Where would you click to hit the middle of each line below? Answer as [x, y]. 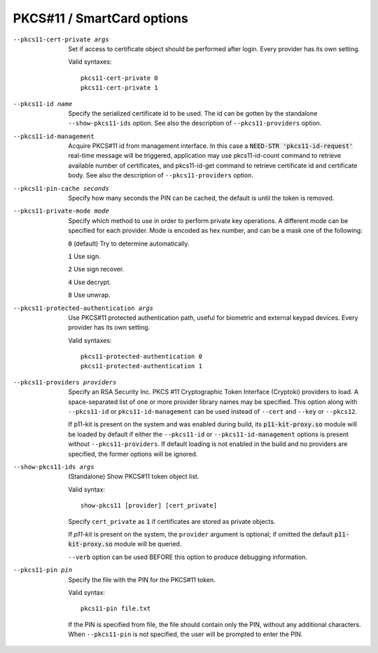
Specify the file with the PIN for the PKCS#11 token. [142, 579]
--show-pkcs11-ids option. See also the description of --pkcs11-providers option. [195, 123]
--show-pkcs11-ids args [54, 467]
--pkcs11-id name [43, 104]
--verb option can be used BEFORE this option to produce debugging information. [188, 557]
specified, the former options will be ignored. [133, 454]
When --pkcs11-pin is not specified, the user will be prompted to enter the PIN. [185, 634]
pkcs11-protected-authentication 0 [142, 357]
